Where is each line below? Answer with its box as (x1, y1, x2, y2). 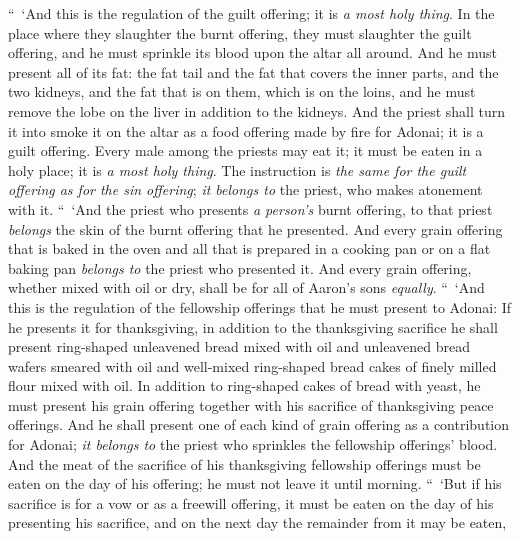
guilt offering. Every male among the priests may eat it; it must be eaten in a (8, 140, 483, 161)
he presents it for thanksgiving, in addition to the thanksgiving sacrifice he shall (8, 316, 498, 337)
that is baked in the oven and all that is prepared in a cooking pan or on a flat (8, 238, 491, 259)
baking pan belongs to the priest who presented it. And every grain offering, (8, 257, 472, 278)
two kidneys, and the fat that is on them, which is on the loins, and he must (8, 81, 476, 102)
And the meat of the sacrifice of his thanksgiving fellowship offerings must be (8, 453, 481, 474)
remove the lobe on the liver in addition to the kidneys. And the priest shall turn (8, 100, 506, 121)
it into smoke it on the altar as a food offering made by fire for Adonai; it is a (8, 120, 484, 141)
